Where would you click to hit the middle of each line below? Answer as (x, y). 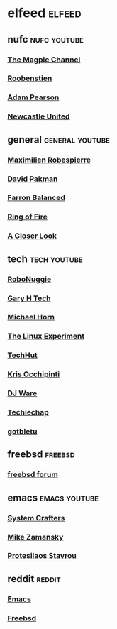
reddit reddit (34, 579)
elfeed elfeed (44, 13)
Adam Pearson (33, 97)
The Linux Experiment (46, 337)
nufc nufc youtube (45, 39)
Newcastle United (39, 116)
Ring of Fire (28, 217)
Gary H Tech (29, 298)
